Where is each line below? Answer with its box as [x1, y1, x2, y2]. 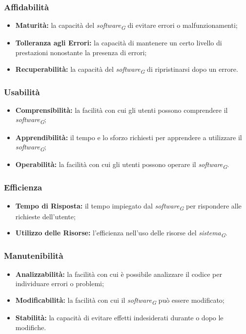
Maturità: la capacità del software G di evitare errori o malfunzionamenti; [15, 20, 238, 32]
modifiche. [15, 322, 46, 332]
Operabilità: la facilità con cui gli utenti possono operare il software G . [15, 159, 229, 171]
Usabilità [4, 85, 40, 98]
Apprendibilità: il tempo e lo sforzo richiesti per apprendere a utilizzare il [15, 132, 242, 142]
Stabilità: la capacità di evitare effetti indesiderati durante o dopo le [15, 313, 224, 323]
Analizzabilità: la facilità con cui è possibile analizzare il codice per [15, 269, 222, 279]
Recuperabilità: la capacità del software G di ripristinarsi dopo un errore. [15, 63, 238, 75]
